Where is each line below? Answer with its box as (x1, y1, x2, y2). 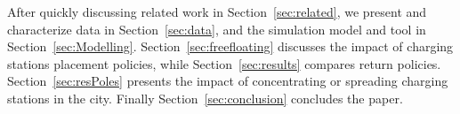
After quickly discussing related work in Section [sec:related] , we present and (7, 3, 427, 20)
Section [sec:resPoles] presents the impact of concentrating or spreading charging (7, 72, 448, 90)
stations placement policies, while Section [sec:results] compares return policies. (7, 54, 441, 72)
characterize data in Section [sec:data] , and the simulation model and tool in (7, 19, 426, 38)
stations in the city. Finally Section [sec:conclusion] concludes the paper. (7, 88, 403, 107)
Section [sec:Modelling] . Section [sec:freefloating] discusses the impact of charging (7, 37, 454, 56)
